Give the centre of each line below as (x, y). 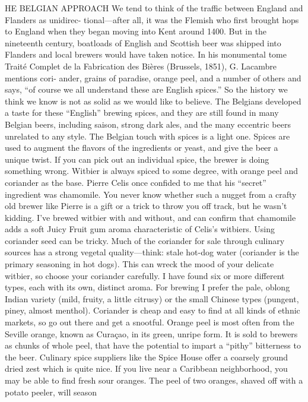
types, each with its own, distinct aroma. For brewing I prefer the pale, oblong (147, 287)
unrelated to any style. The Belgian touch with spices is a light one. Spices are (147, 136)
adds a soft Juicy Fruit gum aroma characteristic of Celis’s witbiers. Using (140, 229)
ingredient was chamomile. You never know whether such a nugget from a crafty (151, 194)
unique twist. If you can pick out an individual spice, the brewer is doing (137, 159)
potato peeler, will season (51, 392)
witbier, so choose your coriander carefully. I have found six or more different (145, 275)
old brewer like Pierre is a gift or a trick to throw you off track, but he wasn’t (146, 206)
